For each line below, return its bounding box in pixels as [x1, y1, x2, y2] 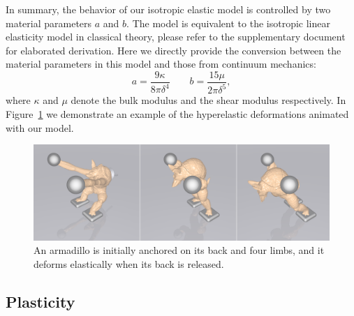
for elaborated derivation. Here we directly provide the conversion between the [6, 43, 341, 57]
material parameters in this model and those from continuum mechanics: [6, 57, 316, 71]
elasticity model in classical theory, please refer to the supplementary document [6, 29, 346, 44]
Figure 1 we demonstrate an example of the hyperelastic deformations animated [6, 106, 349, 121]
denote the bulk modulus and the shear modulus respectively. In [71, 93, 346, 107]
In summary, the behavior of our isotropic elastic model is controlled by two [6, 2, 331, 16]
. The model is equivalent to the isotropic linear [126, 15, 330, 30]
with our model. [6, 120, 74, 135]
